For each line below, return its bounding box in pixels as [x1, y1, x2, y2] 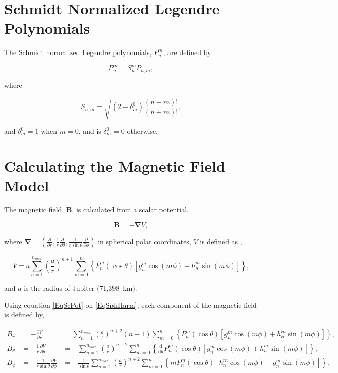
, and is [78, 126, 101, 136]
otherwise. [127, 126, 158, 136]
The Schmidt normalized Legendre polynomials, [4, 47, 152, 58]
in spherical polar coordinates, [98, 236, 191, 246]
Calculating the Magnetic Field [4, 155, 226, 176]
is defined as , [200, 236, 242, 246]
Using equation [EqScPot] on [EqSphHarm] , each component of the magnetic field [4, 299, 257, 310]
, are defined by [163, 47, 211, 58]
